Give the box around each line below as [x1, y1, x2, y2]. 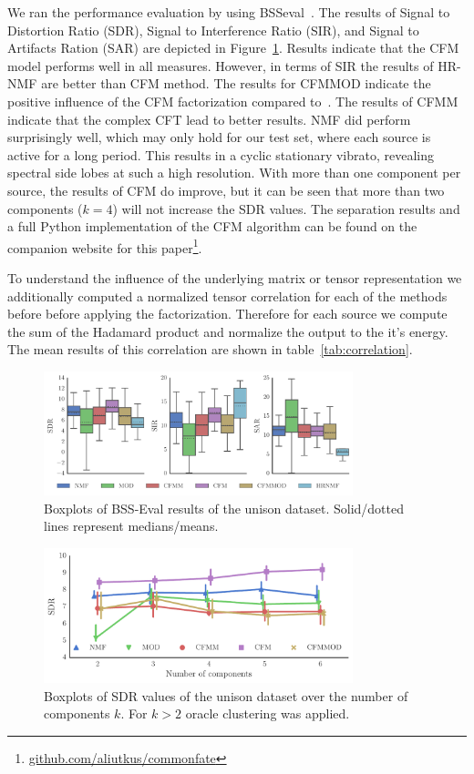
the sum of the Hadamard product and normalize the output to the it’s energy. [7, 321, 448, 341]
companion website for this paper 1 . [7, 235, 202, 257]
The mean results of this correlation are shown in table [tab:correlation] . [7, 340, 413, 359]
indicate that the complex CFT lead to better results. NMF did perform [7, 109, 411, 128]
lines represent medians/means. [44, 516, 219, 535]
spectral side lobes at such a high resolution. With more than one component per [7, 163, 461, 182]
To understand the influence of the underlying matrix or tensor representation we [7, 268, 462, 287]
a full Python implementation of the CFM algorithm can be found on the [7, 217, 417, 236]
